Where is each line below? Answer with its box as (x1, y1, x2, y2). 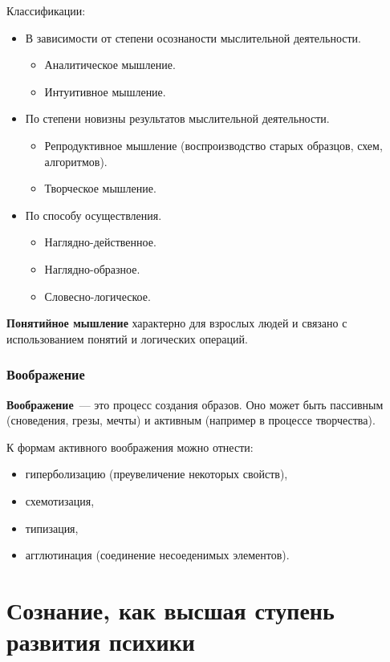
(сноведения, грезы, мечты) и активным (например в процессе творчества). (6, 412, 376, 428)
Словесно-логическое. (44, 287, 151, 304)
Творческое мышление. (44, 180, 156, 197)
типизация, (25, 519, 79, 536)
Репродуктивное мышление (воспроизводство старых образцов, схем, (44, 136, 383, 153)
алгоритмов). (44, 152, 108, 169)
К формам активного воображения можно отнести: (6, 438, 254, 455)
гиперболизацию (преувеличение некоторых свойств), (25, 465, 288, 482)
